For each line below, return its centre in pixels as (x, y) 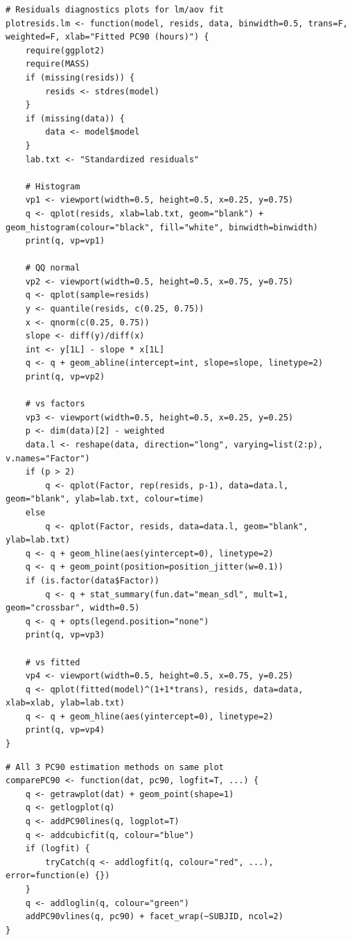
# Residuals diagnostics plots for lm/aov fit (115, 10)
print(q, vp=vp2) (65, 377)
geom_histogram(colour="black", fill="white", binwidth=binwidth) (162, 227)
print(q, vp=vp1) (65, 241)
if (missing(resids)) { (80, 77)
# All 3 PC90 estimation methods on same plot (115, 767)
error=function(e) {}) (58, 876)
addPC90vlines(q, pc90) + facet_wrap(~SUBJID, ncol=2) (154, 917)
